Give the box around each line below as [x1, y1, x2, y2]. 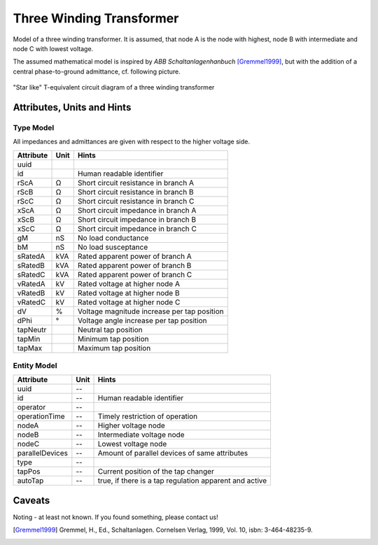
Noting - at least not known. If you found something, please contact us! [13, 513, 218, 521]
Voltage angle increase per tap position [77, 316, 207, 325]
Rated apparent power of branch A [77, 251, 192, 261]
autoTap [17, 476, 44, 486]
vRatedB [17, 288, 45, 297]
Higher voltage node [97, 420, 166, 430]
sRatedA [17, 251, 45, 261]
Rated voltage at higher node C [77, 297, 181, 307]
